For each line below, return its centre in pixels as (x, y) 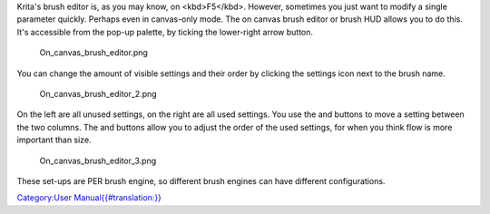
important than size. (54, 140)
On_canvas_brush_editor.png (94, 53)
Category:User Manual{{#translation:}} (89, 198)
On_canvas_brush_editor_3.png (98, 160)
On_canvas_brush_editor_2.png (98, 93)
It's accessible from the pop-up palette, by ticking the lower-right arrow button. (165, 32)
